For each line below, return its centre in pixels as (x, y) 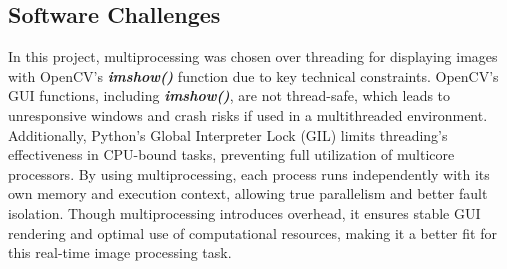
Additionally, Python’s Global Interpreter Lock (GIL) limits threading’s (228, 134)
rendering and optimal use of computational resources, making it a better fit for (252, 232)
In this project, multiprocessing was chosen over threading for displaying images (253, 56)
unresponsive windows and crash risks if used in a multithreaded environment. (248, 114)
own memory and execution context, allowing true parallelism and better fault (248, 193)
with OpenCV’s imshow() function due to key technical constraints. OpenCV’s (253, 75)
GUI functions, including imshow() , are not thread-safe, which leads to (229, 95)
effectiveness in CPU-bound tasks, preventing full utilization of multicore (231, 154)
